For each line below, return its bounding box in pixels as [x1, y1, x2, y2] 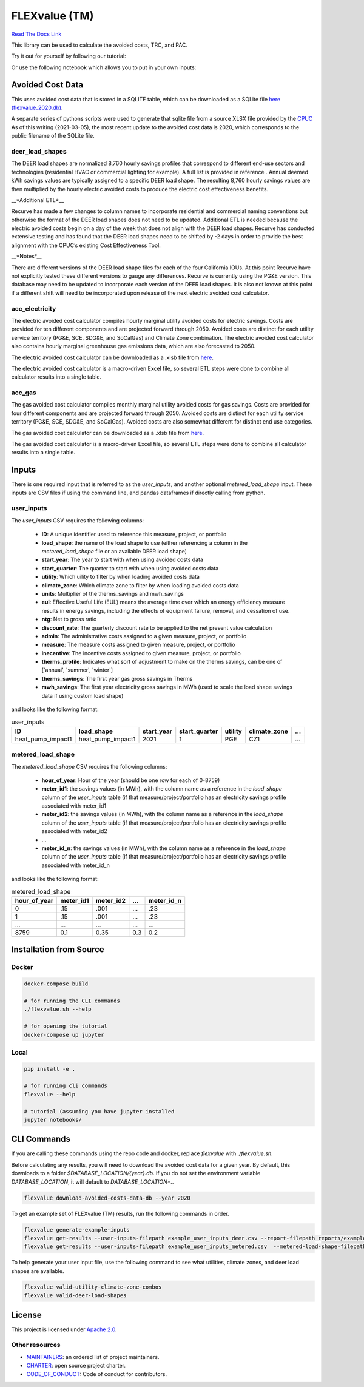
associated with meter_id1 [41, 802, 106, 809]
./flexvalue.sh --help [24, 1006, 92, 1013]
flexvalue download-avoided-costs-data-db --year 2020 [24, 1194, 190, 1201]
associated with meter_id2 [41, 828, 107, 835]
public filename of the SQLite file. [11, 132, 95, 140]
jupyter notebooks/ [24, 1116, 82, 1123]
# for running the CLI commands [24, 997, 121, 1004]
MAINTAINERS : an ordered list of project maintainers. [26, 1353, 160, 1360]
